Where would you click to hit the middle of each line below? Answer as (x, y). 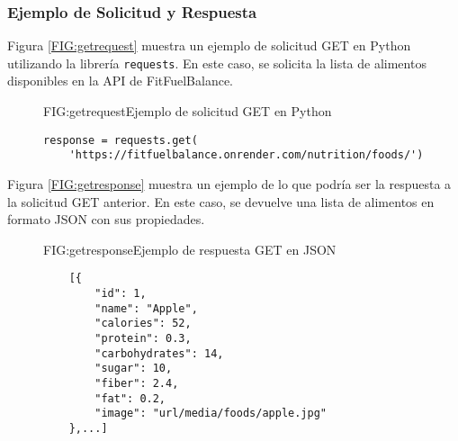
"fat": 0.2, (130, 398)
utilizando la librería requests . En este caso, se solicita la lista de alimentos (217, 63)
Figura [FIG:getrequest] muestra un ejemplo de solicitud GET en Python (209, 45)
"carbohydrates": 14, (159, 353)
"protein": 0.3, (143, 338)
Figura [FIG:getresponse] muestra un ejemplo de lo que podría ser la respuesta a (229, 183)
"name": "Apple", (146, 308)
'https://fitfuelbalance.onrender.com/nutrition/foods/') (246, 155)
